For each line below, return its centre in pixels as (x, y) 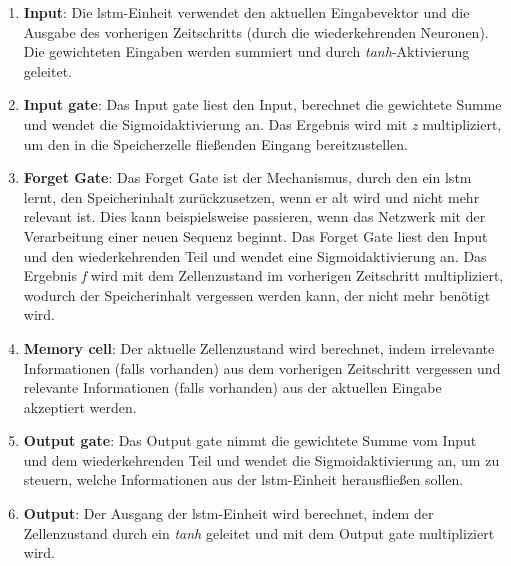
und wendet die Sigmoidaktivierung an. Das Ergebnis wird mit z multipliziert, (262, 123)
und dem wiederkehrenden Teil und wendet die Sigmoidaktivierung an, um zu (261, 459)
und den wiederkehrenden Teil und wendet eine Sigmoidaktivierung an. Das (255, 255)
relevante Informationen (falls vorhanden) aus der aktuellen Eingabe (232, 387)
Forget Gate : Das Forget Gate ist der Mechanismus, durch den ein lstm (247, 177)
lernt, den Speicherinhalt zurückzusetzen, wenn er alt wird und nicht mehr (251, 196)
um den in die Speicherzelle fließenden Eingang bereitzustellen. (215, 143)
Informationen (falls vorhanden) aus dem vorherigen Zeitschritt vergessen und (262, 367)
